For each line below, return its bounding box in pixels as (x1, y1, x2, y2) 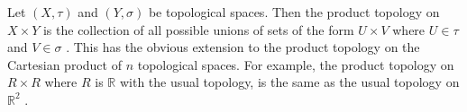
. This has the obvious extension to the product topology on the (66, 38, 420, 56)
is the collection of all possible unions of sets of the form (42, 20, 354, 39)
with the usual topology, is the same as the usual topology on (119, 73, 460, 91)
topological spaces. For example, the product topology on (137, 55, 454, 73)
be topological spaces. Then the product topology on (148, 3, 440, 21)
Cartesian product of (7, 55, 122, 73)
